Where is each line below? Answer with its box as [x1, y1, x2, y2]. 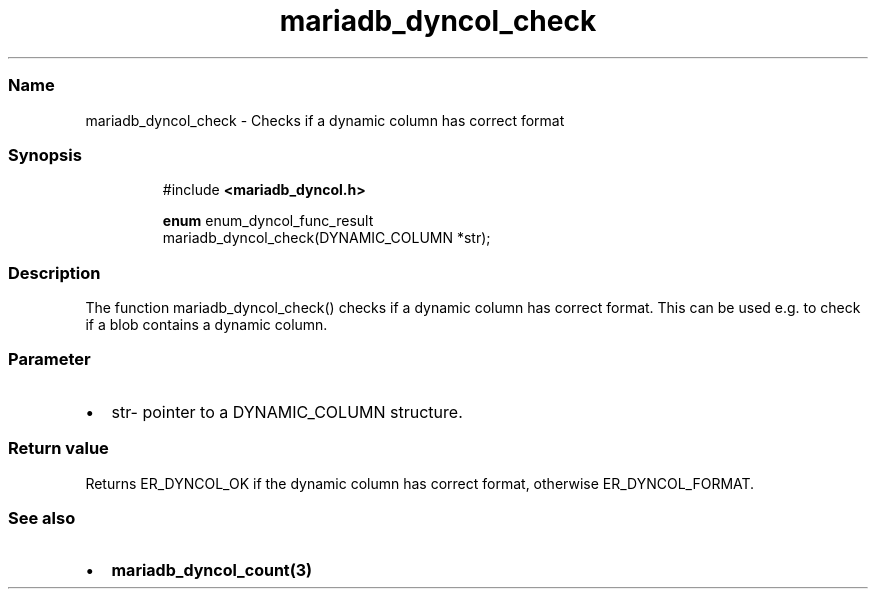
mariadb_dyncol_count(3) [111, 560, 313, 581]
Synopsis [8, 144, 82, 165]
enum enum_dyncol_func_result [162, 212, 374, 230]
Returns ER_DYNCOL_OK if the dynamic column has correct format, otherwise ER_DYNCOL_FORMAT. [85, 474, 755, 492]
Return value [8, 438, 109, 459]
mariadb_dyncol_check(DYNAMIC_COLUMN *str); [162, 229, 491, 247]
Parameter [8, 349, 91, 370]
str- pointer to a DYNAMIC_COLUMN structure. [111, 401, 463, 422]
